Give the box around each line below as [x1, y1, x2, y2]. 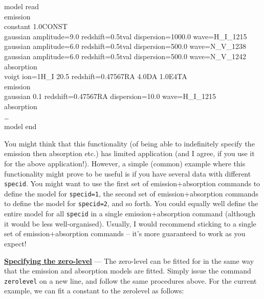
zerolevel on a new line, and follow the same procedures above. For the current [4, 275, 257, 286]
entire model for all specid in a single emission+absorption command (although [4, 208, 256, 219]
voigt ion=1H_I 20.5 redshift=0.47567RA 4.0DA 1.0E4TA [4, 71, 187, 82]
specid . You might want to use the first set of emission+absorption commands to [4, 178, 260, 189]
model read [4, 1, 39, 11]
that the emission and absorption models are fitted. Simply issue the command [4, 265, 251, 276]
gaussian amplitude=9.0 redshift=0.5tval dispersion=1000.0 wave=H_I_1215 [4, 31, 247, 41]
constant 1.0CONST [4, 21, 68, 32]
